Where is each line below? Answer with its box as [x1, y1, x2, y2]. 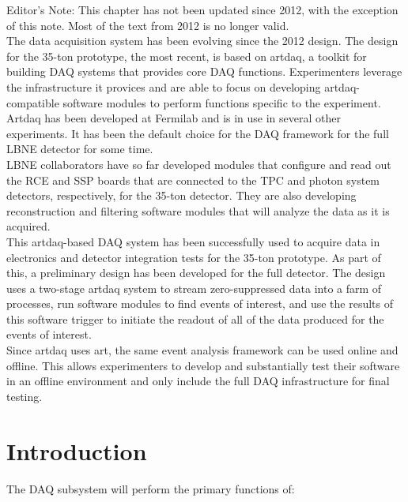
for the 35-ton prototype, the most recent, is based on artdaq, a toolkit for [6, 47, 367, 64]
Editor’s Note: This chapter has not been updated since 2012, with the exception [6, 2, 399, 17]
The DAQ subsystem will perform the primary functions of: [6, 480, 295, 496]
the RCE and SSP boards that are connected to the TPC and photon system [6, 171, 380, 188]
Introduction [6, 434, 147, 466]
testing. [6, 388, 43, 404]
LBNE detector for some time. [6, 140, 153, 157]
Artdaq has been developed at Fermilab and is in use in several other [6, 110, 341, 126]
